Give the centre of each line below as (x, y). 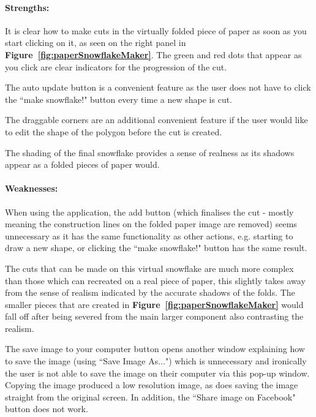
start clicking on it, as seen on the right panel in (96, 43)
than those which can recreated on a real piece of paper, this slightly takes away (155, 280)
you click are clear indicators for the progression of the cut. (116, 66)
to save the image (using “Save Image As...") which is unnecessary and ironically (156, 361)
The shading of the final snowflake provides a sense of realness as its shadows (150, 152)
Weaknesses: (32, 188)
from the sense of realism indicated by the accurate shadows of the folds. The (150, 292)
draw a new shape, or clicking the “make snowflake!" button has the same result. (156, 248)
